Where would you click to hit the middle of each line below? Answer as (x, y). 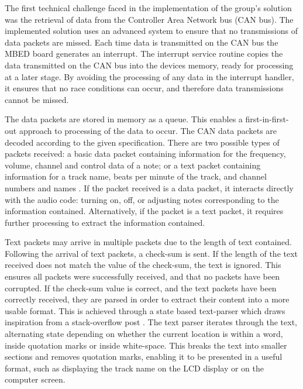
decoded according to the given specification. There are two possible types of (142, 142)
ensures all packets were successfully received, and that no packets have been (142, 276)
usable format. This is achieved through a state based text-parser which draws (145, 310)
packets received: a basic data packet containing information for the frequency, (145, 154)
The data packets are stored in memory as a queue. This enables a (124, 119)
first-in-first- (267, 119)
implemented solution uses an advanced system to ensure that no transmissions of (151, 31)
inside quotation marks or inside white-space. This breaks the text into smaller (146, 345)
